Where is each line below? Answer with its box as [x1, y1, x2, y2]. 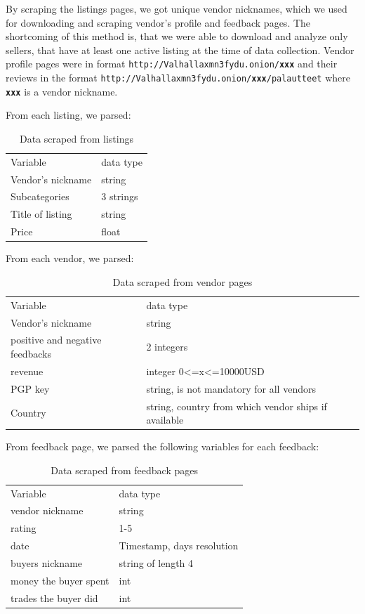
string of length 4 [119, 556, 194, 570]
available [146, 412, 184, 427]
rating [11, 521, 36, 535]
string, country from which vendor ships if [146, 398, 327, 413]
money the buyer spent [11, 573, 109, 587]
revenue [11, 363, 44, 378]
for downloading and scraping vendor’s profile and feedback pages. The [6, 15, 311, 30]
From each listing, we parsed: [6, 107, 131, 122]
